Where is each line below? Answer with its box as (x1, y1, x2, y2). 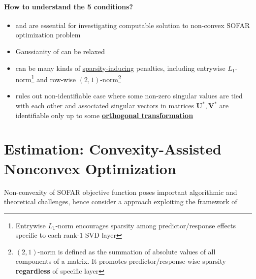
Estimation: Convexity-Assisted (4, 139, 222, 159)
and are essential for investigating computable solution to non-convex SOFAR (15, 20, 250, 30)
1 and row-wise (31, 73, 76, 84)
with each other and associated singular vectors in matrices (15, 100, 194, 111)
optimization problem (15, 30, 81, 40)
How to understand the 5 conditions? (4, 1, 133, 11)
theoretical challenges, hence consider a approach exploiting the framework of (4, 196, 237, 207)
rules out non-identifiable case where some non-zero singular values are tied (15, 91, 243, 101)
